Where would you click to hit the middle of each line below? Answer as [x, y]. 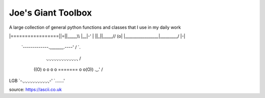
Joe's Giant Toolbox [51, 13]
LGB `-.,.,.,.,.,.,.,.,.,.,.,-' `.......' [37, 80]
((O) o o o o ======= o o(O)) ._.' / [68, 69]
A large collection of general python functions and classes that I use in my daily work [95, 27]
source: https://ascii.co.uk [36, 89]
